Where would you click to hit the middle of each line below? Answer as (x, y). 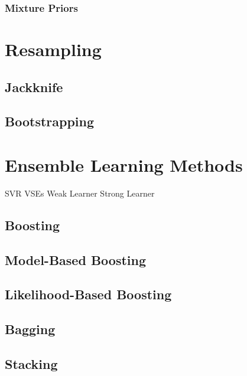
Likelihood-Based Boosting (88, 294)
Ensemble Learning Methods (124, 164)
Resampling (53, 49)
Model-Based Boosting (76, 259)
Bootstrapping (50, 121)
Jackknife (34, 86)
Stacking (31, 364)
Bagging (30, 329)
